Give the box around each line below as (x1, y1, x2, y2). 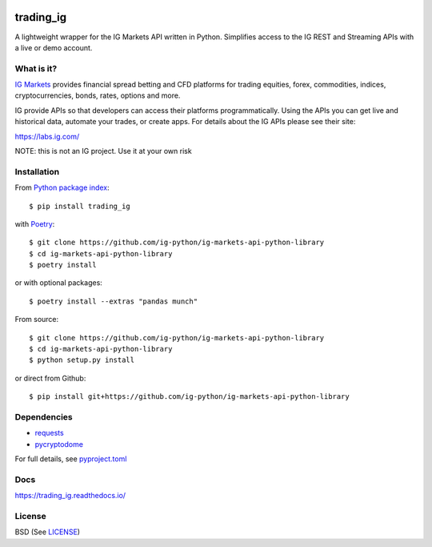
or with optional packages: (14, 278, 103, 288)
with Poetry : (14, 219, 55, 228)
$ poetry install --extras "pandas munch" (29, 296, 198, 306)
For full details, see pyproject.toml (14, 454, 127, 464)
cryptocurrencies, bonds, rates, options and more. (14, 90, 181, 100)
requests (34, 428, 64, 438)
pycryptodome (34, 439, 84, 448)
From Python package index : (14, 183, 110, 192)
